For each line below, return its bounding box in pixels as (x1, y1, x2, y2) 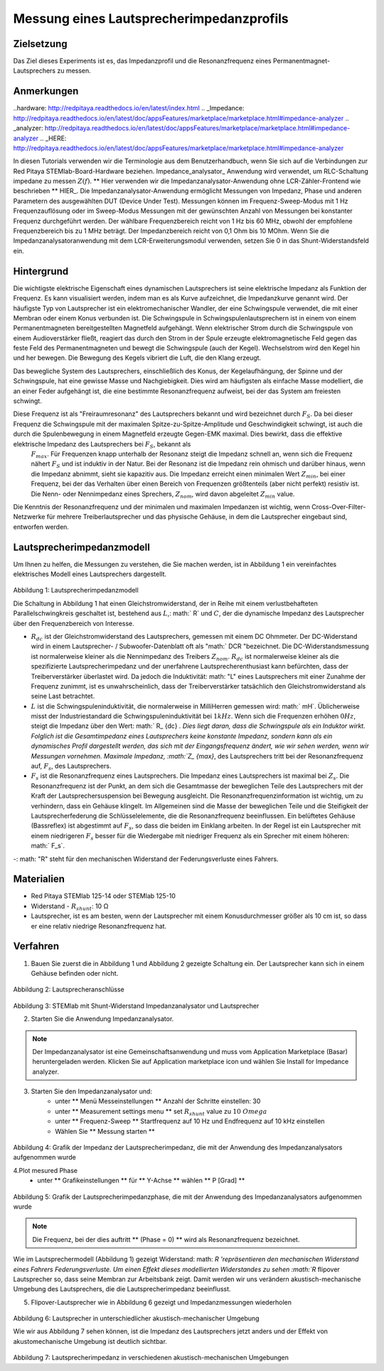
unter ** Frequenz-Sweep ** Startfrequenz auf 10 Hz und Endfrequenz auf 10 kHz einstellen (55, 1117, 325, 1125)
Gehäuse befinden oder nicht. (31, 969, 119, 977)
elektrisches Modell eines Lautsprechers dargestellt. (13, 570, 167, 578)
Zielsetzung (13, 38, 68, 50)
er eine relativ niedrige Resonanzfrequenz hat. (31, 922, 167, 930)
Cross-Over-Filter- (311, 502, 366, 511)
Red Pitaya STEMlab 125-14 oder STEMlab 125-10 (31, 892, 176, 900)
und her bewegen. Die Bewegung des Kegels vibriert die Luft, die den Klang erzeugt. (13, 353, 262, 363)
